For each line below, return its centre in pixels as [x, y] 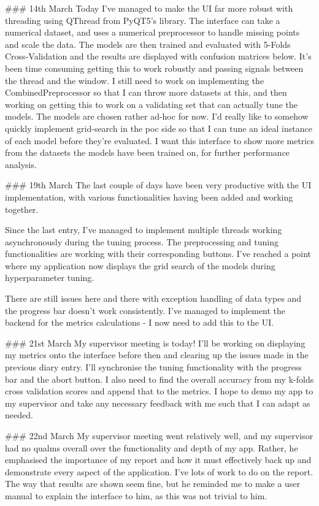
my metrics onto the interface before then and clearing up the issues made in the [157, 355]
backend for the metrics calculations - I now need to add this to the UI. [140, 322]
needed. [19, 415]
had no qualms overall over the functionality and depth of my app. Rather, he [152, 447]
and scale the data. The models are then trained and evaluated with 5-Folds [148, 44]
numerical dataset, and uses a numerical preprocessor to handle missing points [152, 32]
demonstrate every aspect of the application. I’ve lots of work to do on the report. [159, 471]
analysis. [21, 164]
